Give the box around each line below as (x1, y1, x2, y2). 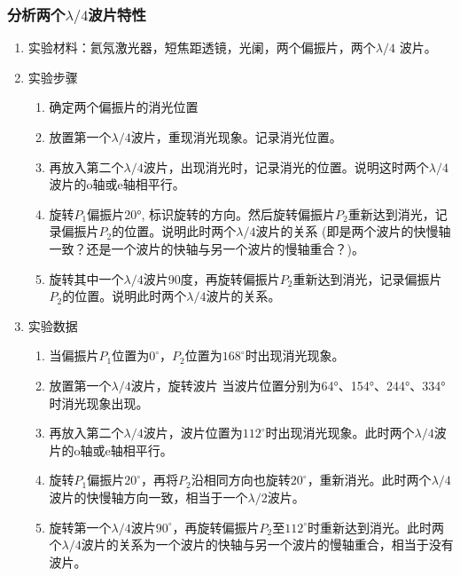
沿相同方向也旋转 (191, 470, 291, 489)
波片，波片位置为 (143, 423, 243, 442)
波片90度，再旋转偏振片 (143, 269, 280, 288)
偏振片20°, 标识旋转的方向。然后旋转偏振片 (87, 204, 336, 223)
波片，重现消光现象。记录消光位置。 (130, 128, 342, 146)
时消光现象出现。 (49, 393, 149, 412)
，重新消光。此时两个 (307, 470, 432, 489)
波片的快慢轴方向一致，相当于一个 (49, 487, 248, 506)
